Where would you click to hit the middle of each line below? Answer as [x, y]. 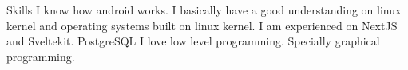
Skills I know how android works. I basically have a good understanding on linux [204, 10]
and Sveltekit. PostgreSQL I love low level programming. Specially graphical [193, 41]
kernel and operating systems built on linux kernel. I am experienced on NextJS [202, 25]
